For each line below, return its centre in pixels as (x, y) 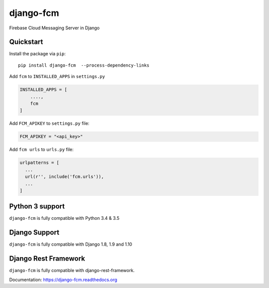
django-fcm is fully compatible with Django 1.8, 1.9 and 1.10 (71, 244)
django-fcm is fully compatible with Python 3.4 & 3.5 (64, 218)
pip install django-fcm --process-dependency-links (84, 65)
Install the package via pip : (37, 54)
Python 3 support (37, 206)
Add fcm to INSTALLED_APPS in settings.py (57, 77)
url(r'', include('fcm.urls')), (65, 177)
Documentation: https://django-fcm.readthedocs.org (63, 280)
